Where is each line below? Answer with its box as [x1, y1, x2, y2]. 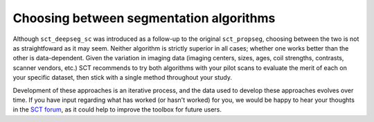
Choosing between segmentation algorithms [12, 10, 276, 26]
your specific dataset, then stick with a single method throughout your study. [12, 73, 232, 82]
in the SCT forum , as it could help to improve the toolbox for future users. [12, 105, 222, 114]
